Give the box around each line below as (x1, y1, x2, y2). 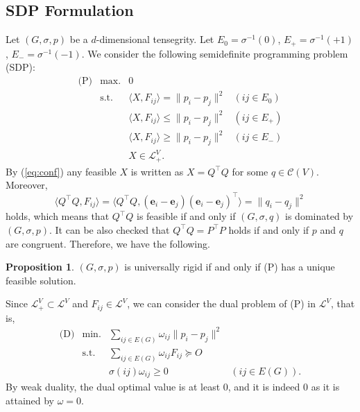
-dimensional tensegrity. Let (96, 32, 214, 46)
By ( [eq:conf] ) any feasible (6, 164, 117, 178)
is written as (130, 164, 184, 178)
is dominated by (285, 209, 354, 223)
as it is (311, 379, 340, 394)
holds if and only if (228, 222, 309, 237)
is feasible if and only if (136, 209, 236, 223)
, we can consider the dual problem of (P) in (127, 296, 316, 311)
